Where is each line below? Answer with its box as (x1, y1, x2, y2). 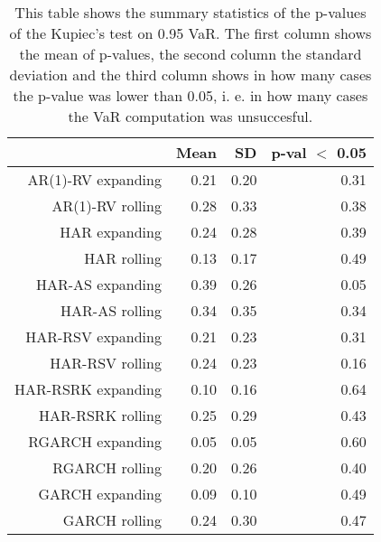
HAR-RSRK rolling (39, 405, 162, 425)
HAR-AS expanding (36, 274, 162, 294)
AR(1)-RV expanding (27, 169, 162, 190)
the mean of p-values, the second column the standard (19, 43, 362, 64)
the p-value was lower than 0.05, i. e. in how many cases (13, 85, 368, 106)
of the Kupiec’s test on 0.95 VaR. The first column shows (9, 23, 372, 43)
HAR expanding (60, 221, 162, 242)
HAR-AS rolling (60, 300, 162, 321)
